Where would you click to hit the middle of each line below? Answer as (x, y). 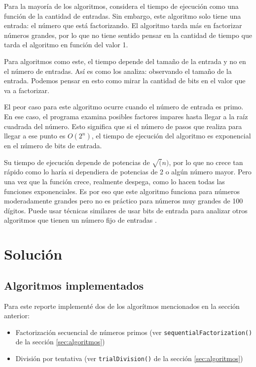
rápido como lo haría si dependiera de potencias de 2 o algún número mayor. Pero (128, 172)
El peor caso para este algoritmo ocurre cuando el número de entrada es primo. (124, 107)
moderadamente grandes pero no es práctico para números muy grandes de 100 (124, 201)
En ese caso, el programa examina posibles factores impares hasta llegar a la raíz (126, 116)
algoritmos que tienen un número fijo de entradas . (80, 220)
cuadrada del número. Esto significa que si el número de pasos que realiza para (123, 126)
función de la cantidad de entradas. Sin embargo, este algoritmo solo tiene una (123, 16)
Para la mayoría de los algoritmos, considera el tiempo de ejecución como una (121, 6)
